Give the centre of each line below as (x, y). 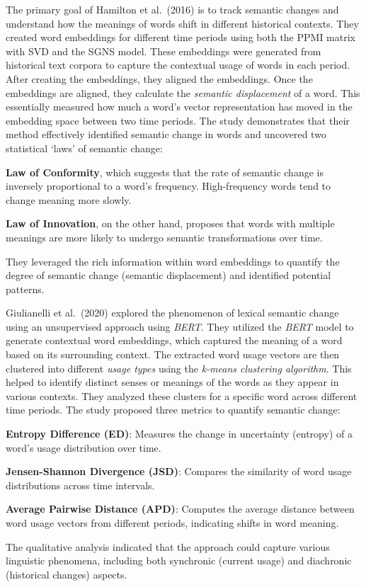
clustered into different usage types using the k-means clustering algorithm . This (179, 368)
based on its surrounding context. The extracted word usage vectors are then (173, 354)
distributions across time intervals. (80, 485)
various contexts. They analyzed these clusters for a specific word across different (182, 395)
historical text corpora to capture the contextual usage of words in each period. (178, 65)
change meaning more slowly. (69, 199)
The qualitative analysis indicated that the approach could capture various (168, 546)
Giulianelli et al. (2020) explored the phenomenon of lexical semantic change (172, 313)
